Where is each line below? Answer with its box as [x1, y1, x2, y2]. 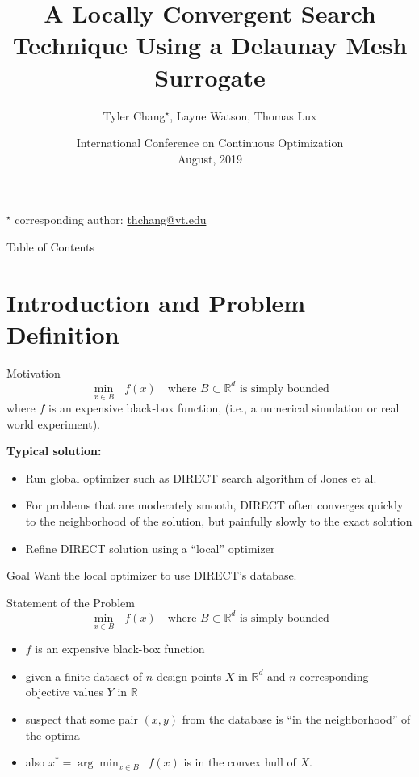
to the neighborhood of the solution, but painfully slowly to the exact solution [25, 513, 413, 530]
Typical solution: [6, 442, 102, 459]
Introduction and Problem [6, 285, 306, 319]
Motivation [6, 364, 61, 381]
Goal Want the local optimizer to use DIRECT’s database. [6, 567, 297, 584]
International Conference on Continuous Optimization [76, 134, 344, 151]
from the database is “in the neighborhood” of [182, 710, 411, 727]
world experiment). [6, 415, 100, 432]
